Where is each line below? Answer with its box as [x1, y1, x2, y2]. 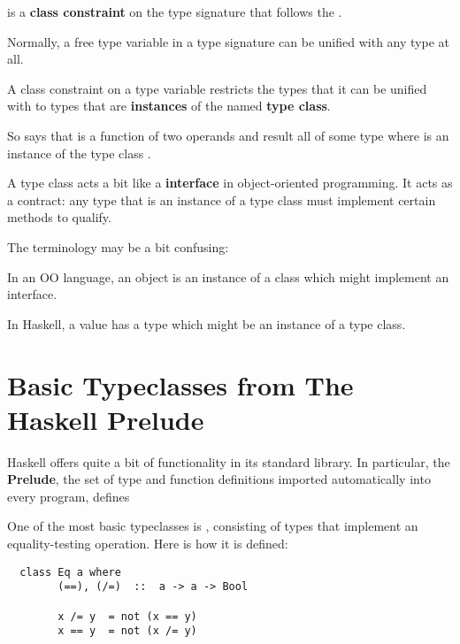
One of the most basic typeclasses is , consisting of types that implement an [7, 517, 418, 535]
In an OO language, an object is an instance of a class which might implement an [7, 267, 449, 286]
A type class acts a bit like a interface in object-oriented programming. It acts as [7, 173, 453, 192]
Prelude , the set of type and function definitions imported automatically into [7, 470, 431, 488]
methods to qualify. [7, 208, 111, 226]
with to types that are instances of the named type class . [7, 96, 331, 115]
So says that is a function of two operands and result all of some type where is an [7, 126, 449, 144]
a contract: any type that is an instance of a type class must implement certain [7, 190, 436, 209]
